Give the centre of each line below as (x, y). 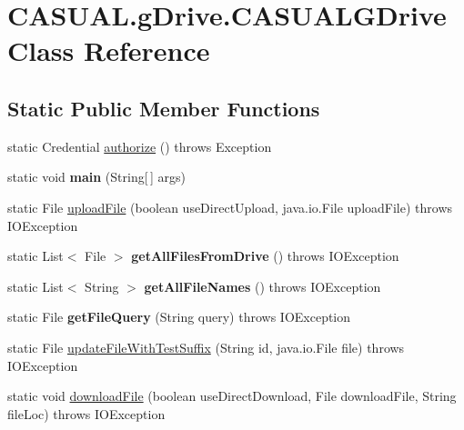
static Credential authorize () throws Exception (140, 146)
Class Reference (109, 50)
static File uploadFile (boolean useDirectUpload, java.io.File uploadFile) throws (230, 207)
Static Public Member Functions (164, 108)
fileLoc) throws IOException (86, 413)
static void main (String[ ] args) (96, 177)
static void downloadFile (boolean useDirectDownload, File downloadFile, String (232, 396)
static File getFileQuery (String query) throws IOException (179, 317)
